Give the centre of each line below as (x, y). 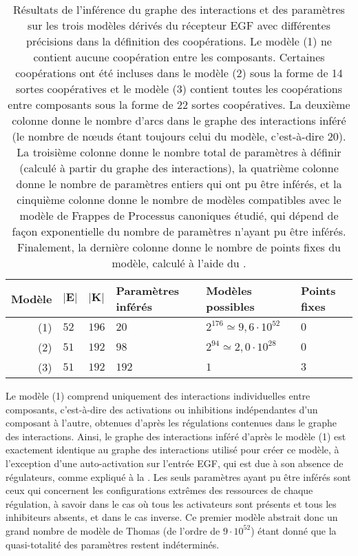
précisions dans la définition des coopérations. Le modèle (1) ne (179, 41)
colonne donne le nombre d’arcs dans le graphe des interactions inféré (179, 120)
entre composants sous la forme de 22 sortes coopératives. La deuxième (179, 104)
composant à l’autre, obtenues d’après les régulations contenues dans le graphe (171, 423)
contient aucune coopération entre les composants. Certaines (179, 57)
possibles (230, 306)
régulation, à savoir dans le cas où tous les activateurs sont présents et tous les (171, 503)
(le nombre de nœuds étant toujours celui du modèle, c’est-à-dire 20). (179, 136)
